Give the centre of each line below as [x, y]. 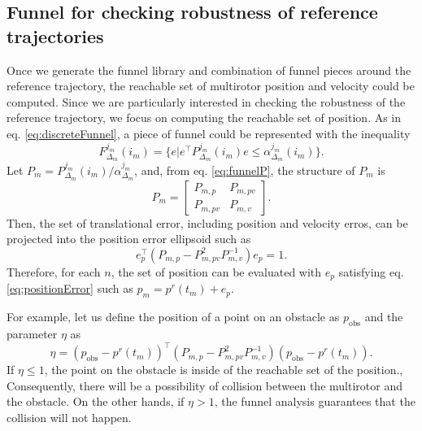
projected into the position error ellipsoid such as [129, 239]
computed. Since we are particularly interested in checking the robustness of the [206, 101]
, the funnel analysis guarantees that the [315, 401]
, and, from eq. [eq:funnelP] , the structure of [245, 170]
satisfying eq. [371, 271]
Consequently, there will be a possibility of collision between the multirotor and [204, 385]
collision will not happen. [69, 417]
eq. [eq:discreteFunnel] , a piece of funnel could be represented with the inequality [209, 133]
